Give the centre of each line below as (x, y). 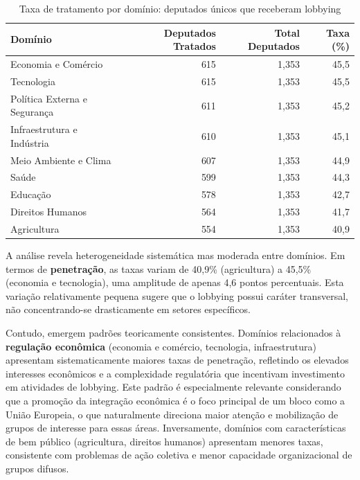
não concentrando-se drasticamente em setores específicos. (128, 309)
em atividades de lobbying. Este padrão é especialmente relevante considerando (173, 387)
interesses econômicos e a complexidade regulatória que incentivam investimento (175, 373)
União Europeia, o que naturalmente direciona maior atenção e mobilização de (172, 414)
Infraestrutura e (44, 129)
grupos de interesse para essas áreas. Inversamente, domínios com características (176, 428)
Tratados (195, 46)
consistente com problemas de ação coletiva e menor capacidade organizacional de (179, 455)
